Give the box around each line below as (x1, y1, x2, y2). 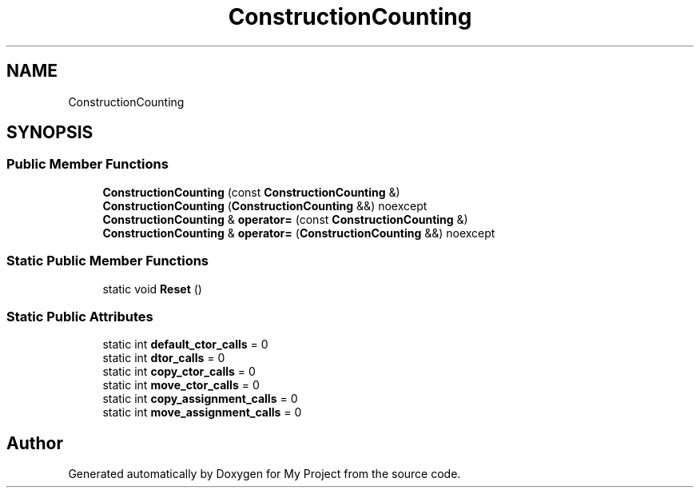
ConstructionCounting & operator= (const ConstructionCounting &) (102, 212, 468, 226)
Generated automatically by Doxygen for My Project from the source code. (68, 467, 461, 481)
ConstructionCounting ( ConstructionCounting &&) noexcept (102, 198, 428, 213)
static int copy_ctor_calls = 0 (102, 365, 256, 379)
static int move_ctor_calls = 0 (102, 378, 260, 392)
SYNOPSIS (6, 122, 93, 143)
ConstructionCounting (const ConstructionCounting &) (102, 185, 400, 199)
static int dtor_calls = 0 (102, 351, 225, 365)
